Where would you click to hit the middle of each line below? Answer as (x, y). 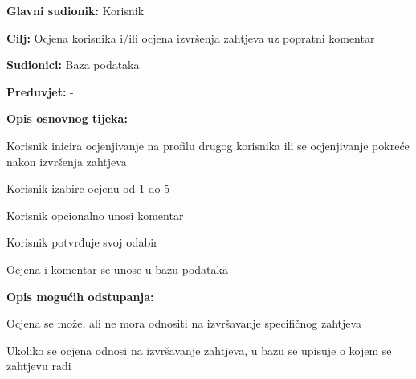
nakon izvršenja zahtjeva (67, 161)
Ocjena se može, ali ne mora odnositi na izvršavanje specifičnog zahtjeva (184, 323)
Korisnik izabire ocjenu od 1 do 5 (88, 188)
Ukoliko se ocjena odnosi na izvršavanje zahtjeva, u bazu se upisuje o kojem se (199, 350)
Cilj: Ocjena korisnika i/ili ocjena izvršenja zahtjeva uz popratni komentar (191, 37)
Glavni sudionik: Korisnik (75, 10)
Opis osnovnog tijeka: (67, 118)
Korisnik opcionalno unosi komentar (95, 215)
